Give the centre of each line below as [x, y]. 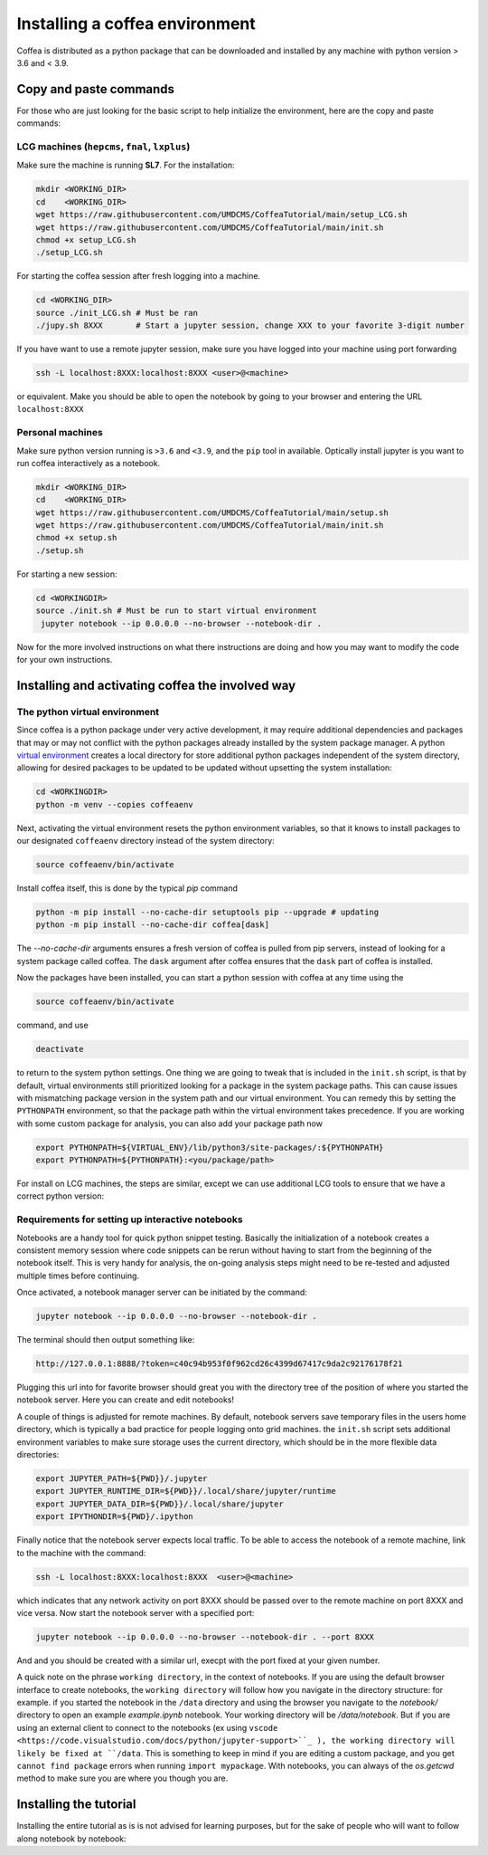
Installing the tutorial [76, 1805]
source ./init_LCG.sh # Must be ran [117, 313]
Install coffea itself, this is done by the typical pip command [127, 888]
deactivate [60, 1049]
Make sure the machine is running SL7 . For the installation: [126, 165]
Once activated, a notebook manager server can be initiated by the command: [162, 1292]
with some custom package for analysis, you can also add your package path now [169, 1124]
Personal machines [60, 433]
